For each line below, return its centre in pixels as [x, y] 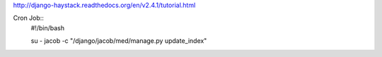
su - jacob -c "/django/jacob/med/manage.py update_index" [119, 41]
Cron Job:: [28, 18]
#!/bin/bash [48, 27]
